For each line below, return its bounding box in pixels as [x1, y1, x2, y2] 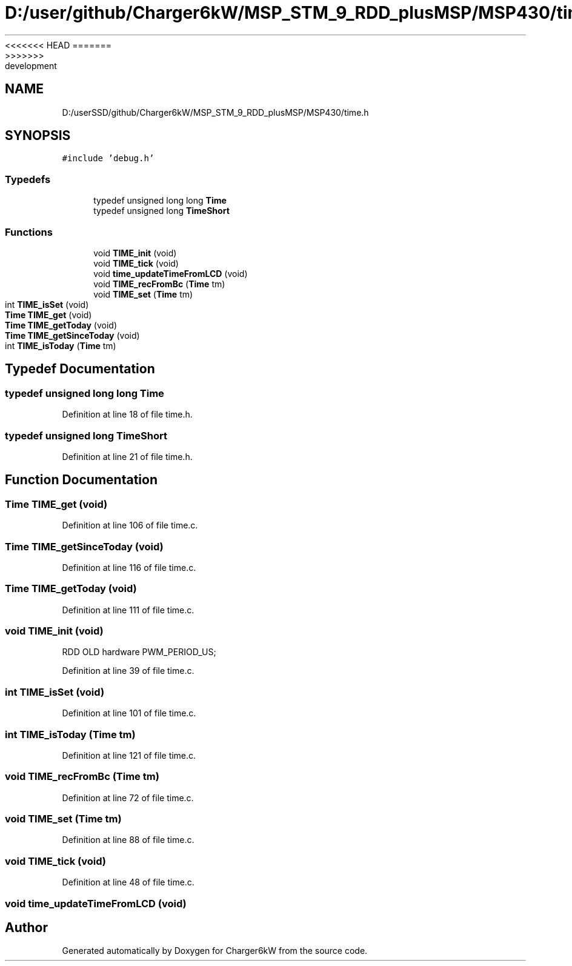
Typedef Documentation [5, 361, 155, 377]
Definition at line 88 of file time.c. [62, 834, 195, 845]
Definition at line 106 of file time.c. [62, 520, 198, 531]
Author [5, 919, 48, 935]
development [5, 60, 57, 71]
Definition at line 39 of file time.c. [62, 665, 195, 676]
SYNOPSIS [5, 128, 71, 144]
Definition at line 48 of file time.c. [62, 877, 195, 888]
